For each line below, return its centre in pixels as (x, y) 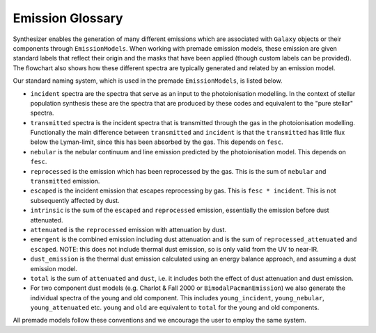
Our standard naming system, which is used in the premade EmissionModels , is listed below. (148, 81)
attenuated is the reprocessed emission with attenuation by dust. (128, 229)
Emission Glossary (68, 18)
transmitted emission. (65, 181)
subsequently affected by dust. (75, 200)
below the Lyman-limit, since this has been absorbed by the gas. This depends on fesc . (157, 142)
